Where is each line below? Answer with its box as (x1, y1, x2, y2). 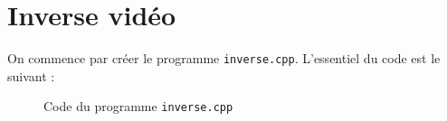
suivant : (7, 66, 55, 85)
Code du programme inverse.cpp (43, 97, 233, 116)
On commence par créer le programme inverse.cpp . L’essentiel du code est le (7, 49, 441, 68)
